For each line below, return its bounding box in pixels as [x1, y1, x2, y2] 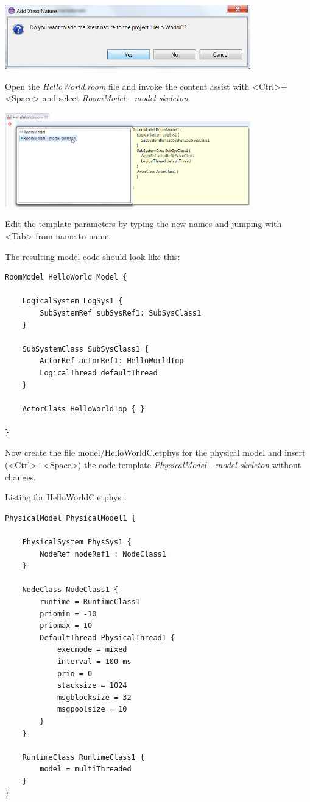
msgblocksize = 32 [57, 693, 132, 702]
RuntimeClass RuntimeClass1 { [22, 753, 145, 762]
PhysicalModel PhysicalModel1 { [5, 513, 136, 522]
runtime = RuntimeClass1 [40, 598, 140, 607]
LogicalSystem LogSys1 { [22, 297, 123, 306]
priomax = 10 [40, 621, 93, 630]
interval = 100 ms [57, 657, 132, 666]
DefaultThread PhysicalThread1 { [40, 633, 175, 642]
